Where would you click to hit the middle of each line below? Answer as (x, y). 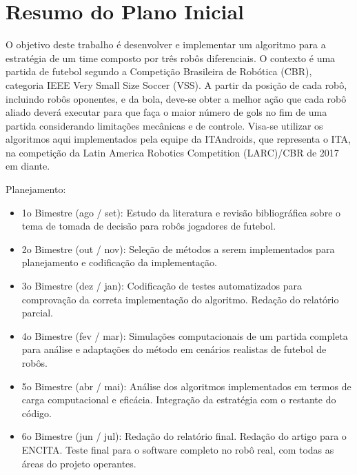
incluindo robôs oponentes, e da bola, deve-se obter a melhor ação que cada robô (176, 98)
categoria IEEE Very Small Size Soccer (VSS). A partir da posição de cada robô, (176, 84)
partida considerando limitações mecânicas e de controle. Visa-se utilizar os (164, 125)
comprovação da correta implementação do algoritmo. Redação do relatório (180, 299)
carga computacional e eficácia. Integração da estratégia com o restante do (179, 400)
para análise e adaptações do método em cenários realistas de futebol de (174, 349)
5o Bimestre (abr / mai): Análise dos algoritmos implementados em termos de (186, 386)
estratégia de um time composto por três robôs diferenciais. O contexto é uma (171, 58)
